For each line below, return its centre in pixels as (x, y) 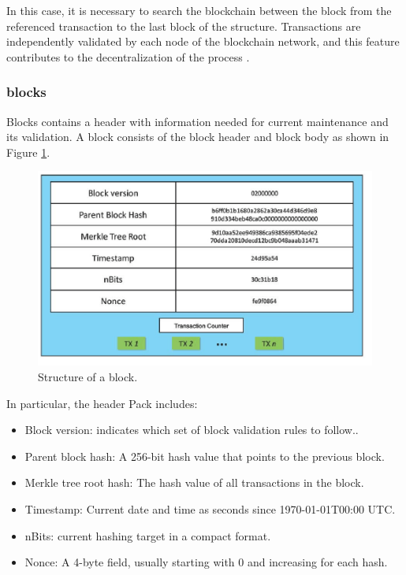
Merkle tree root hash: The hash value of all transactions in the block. (194, 482)
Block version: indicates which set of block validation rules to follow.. (192, 430)
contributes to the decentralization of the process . (128, 56)
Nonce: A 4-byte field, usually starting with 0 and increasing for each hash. (206, 562)
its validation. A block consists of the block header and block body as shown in (198, 137)
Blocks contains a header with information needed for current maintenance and (197, 121)
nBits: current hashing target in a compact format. (148, 535)
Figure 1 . (28, 152)
